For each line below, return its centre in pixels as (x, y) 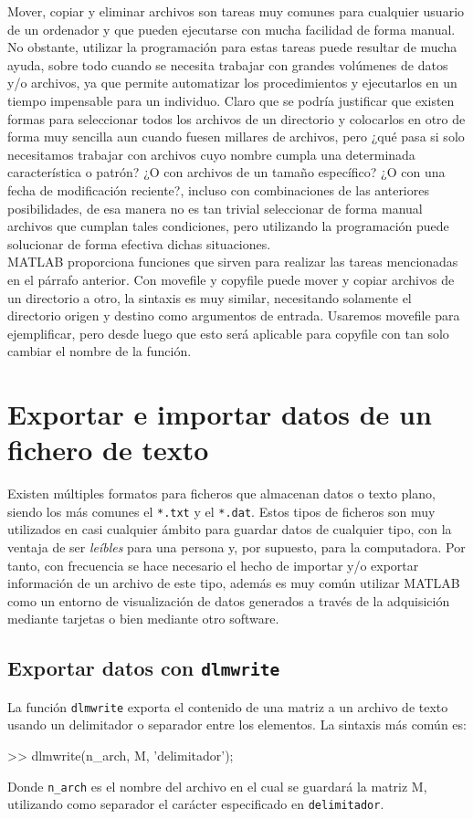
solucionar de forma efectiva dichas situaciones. (139, 243)
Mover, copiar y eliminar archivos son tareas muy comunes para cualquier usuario (236, 11)
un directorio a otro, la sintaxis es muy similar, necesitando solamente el (210, 297)
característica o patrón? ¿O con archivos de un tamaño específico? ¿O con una (226, 172)
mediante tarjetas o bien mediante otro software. (143, 619)
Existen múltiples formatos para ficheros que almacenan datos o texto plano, (221, 493)
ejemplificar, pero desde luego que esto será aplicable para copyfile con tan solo (228, 333)
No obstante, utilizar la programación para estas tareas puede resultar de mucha (232, 47)
